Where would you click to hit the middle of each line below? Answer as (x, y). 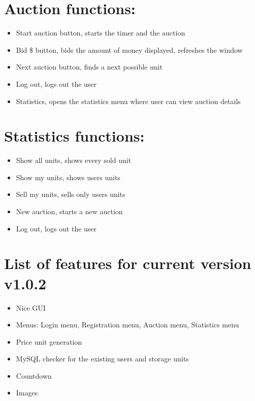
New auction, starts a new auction (69, 211)
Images (27, 393)
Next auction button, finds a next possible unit (89, 67)
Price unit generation (49, 341)
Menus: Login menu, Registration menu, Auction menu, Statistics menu (127, 325)
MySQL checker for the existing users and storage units (102, 359)
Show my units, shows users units (68, 177)
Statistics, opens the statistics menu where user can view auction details (128, 101)
